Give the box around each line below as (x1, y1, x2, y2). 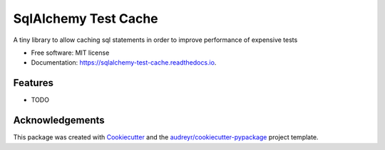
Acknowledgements (13, 114, 105, 127)
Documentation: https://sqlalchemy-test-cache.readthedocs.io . (31, 58, 217, 67)
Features (13, 77, 53, 89)
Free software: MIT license (31, 48, 110, 57)
